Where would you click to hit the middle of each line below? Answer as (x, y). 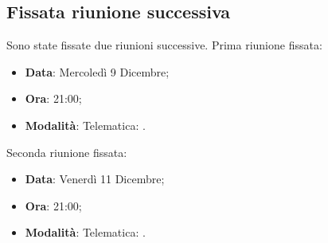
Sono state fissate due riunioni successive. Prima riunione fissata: (164, 45)
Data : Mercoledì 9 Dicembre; (97, 71)
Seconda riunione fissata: (67, 152)
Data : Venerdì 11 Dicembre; (95, 179)
